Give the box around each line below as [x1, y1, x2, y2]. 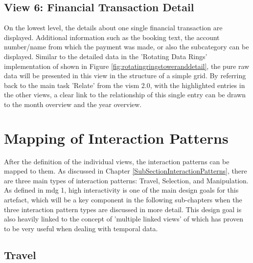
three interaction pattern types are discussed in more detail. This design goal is [4, 204, 242, 214]
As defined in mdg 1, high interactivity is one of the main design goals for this [4, 185, 239, 195]
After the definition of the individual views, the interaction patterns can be [4, 156, 230, 166]
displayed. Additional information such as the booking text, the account [4, 32, 220, 42]
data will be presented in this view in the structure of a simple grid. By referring [4, 70, 246, 81]
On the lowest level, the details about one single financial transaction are [4, 22, 223, 33]
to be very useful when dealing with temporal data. [4, 223, 158, 233]
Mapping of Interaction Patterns [4, 128, 229, 148]
